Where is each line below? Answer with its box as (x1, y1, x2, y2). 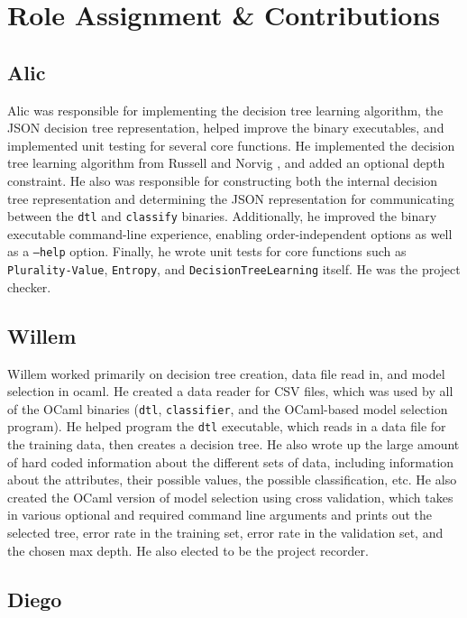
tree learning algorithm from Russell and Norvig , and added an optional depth (7, 153, 445, 172)
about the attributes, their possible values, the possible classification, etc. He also (7, 470, 457, 489)
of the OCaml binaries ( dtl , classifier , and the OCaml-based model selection (7, 399, 448, 418)
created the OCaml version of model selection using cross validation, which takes (7, 487, 453, 506)
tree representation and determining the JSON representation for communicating (7, 189, 454, 208)
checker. (7, 277, 51, 296)
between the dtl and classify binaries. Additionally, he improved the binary (7, 207, 437, 226)
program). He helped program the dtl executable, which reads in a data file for (7, 417, 446, 436)
